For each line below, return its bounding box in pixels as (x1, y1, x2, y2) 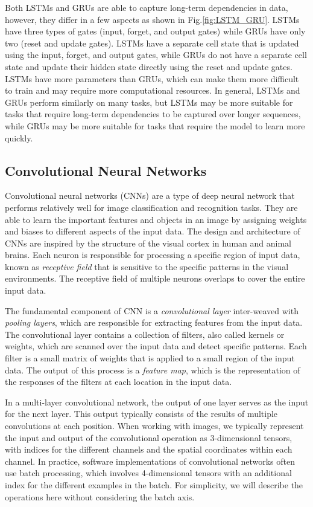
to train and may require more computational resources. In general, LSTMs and (5, 84, 300, 97)
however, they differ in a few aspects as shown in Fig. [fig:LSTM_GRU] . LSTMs (5, 13, 300, 25)
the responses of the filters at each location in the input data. (5, 375, 232, 388)
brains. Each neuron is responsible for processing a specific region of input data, (5, 248, 300, 261)
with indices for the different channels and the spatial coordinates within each (5, 443, 292, 456)
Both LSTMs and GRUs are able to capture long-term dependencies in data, (5, 1, 288, 13)
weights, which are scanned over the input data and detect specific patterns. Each (5, 340, 307, 352)
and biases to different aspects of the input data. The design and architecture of (5, 225, 300, 237)
